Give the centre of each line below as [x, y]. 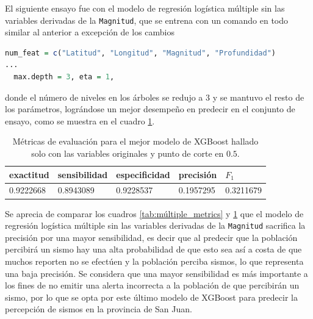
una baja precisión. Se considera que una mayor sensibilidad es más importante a [156, 273]
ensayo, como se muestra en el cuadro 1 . [80, 120]
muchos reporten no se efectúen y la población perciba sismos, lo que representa [154, 261]
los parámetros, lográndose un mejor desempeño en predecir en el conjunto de [150, 109]
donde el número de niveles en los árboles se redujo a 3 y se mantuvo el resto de [155, 97]
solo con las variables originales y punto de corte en [128, 153]
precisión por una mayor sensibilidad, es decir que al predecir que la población [151, 237]
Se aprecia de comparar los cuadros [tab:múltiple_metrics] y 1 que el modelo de [154, 213]
